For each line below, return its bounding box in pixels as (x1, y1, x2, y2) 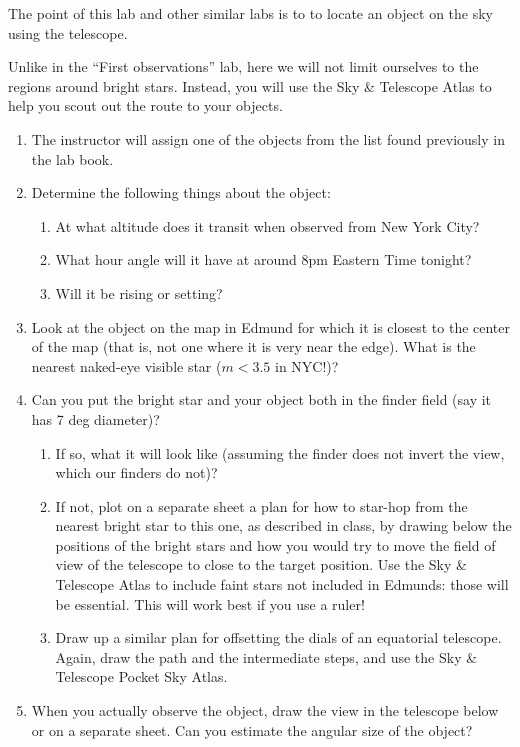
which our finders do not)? (55, 462, 218, 483)
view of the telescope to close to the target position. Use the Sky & (55, 554, 467, 575)
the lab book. (31, 148, 114, 169)
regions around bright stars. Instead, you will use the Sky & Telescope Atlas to (8, 75, 492, 96)
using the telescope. (8, 22, 128, 43)
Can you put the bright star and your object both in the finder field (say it (31, 389, 492, 410)
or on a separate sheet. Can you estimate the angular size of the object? (31, 719, 473, 740)
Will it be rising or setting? (55, 282, 223, 303)
